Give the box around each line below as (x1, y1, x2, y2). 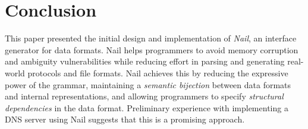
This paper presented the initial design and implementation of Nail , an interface (5, 32, 297, 44)
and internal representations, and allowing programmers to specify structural (5, 90, 284, 102)
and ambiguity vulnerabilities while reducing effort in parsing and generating (5, 55, 285, 67)
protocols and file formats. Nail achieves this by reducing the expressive (27, 66, 288, 79)
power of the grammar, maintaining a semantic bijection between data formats (5, 78, 291, 91)
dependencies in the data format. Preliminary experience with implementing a (5, 101, 288, 114)
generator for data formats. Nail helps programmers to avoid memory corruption (5, 43, 298, 56)
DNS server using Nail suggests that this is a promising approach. (5, 113, 245, 125)
